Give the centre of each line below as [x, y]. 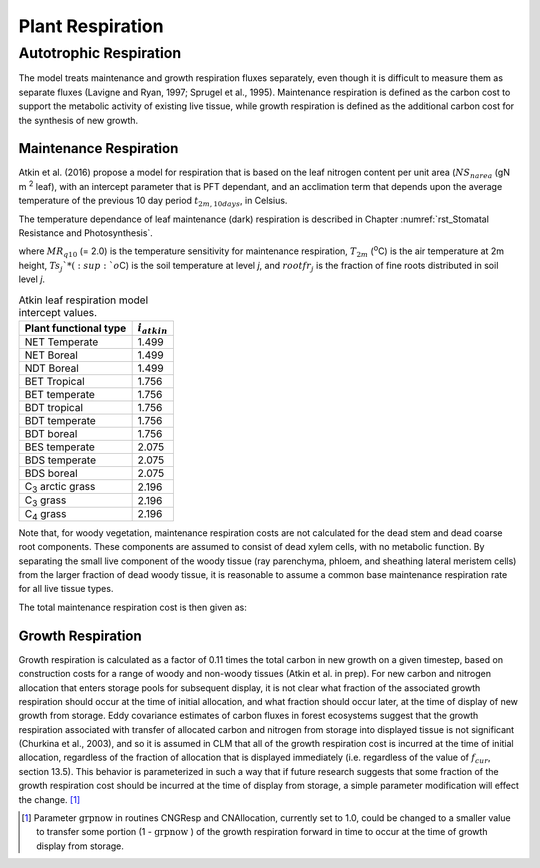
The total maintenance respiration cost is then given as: [132, 607]
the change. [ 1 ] [49, 799]
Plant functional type [75, 328]
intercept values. [58, 312]
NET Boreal [51, 355]
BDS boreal [51, 473]
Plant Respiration [91, 26]
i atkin [153, 329]
